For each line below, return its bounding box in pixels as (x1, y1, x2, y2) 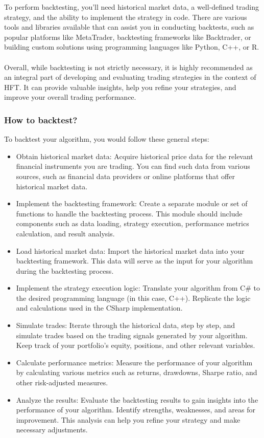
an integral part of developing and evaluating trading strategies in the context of (4, 72, 256, 82)
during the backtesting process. (16, 265, 114, 276)
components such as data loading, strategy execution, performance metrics (16, 218, 249, 229)
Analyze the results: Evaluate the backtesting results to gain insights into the (16, 394, 258, 405)
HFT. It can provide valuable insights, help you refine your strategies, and (4, 81, 236, 92)
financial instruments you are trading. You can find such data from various (16, 161, 250, 171)
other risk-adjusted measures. (16, 377, 108, 388)
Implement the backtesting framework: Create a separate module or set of (16, 198, 248, 209)
